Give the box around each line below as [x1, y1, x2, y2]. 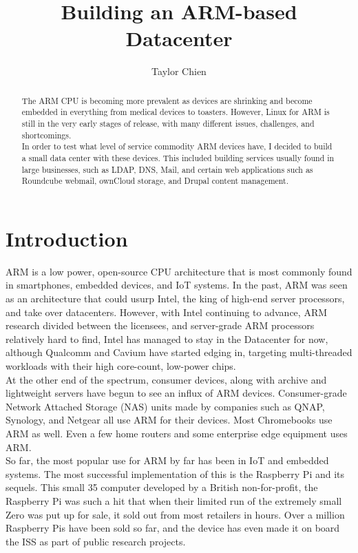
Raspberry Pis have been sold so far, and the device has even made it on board [6, 521, 340, 535]
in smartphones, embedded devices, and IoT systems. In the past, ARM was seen [6, 278, 348, 292]
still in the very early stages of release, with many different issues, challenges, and [21, 118, 315, 129]
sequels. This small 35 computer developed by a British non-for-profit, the [6, 480, 318, 494]
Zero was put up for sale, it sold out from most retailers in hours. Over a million [6, 507, 345, 521]
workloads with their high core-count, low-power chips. [6, 359, 236, 373]
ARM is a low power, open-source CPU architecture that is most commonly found [6, 264, 352, 278]
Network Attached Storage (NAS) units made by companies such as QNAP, [6, 399, 325, 413]
